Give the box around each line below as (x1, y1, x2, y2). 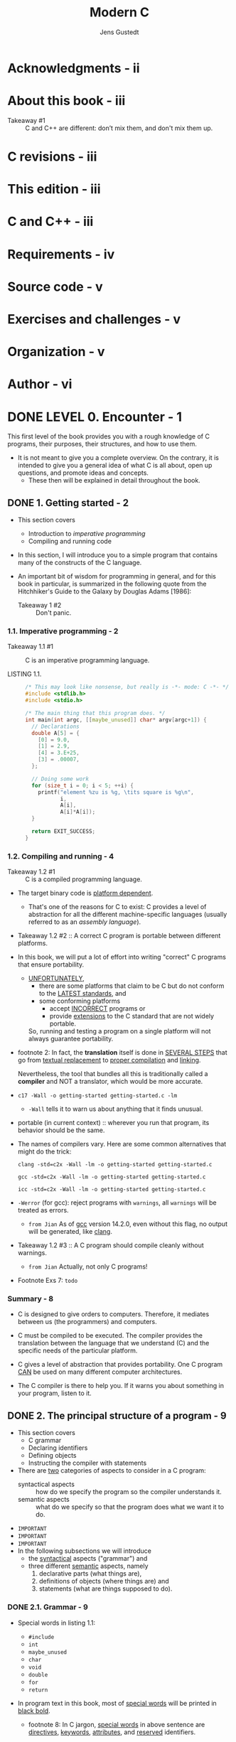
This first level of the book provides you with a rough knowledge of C (7, 432, 210, 441)
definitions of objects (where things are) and (38, 1577, 169, 1586)
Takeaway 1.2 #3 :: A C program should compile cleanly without (17, 1241, 204, 1249)
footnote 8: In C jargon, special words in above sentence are (28, 1720, 205, 1728)
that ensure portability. (17, 960, 85, 969)
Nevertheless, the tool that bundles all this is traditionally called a (17, 1070, 208, 1078)
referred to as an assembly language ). (28, 918, 141, 926)
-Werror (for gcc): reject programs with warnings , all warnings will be (17, 1198, 217, 1207)
